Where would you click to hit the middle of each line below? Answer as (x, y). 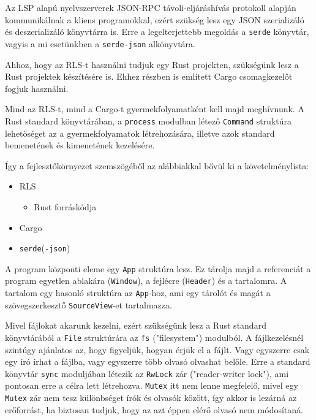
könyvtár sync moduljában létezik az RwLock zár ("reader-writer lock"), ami (147, 373)
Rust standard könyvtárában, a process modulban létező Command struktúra (149, 120)
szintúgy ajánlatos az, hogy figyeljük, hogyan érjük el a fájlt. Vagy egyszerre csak (157, 349)
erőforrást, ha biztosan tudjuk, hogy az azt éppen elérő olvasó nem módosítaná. (154, 409)
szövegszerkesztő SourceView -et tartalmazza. (88, 304)
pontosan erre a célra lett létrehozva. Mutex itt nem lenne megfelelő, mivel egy (152, 385)
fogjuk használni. (37, 88)
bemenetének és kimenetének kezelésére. (80, 145)
